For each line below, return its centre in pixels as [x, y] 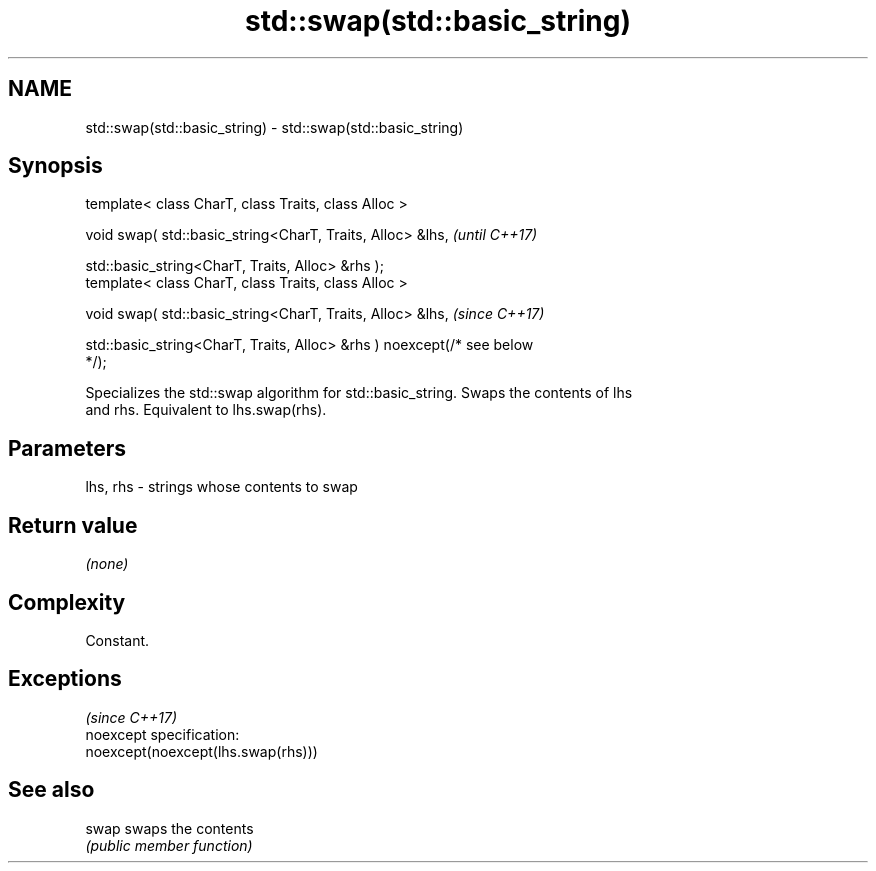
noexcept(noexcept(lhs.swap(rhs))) [201, 751]
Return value [73, 525]
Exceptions [65, 679]
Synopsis [55, 166]
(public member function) [169, 845]
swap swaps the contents [169, 828]
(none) [107, 564]
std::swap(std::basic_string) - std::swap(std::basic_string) [274, 127]
